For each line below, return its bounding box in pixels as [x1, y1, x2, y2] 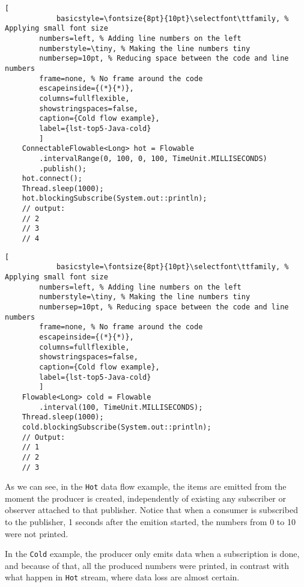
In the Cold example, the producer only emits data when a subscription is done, [5, 547, 300, 560]
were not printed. [5, 527, 68, 540]
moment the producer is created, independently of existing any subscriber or [5, 491, 287, 504]
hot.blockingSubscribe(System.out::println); [22, 194, 207, 203]
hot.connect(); [22, 174, 82, 183]
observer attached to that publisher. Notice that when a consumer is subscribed [5, 503, 298, 516]
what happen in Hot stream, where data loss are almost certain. [5, 571, 240, 583]
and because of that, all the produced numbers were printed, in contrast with [5, 559, 289, 571]
